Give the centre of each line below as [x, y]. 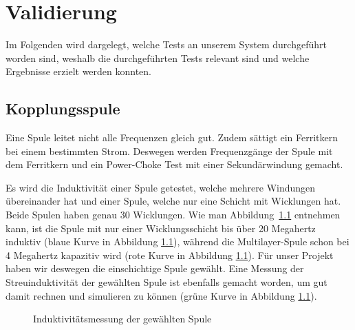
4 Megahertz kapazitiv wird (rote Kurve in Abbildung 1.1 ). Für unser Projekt [170, 255]
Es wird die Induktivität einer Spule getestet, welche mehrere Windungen [161, 187]
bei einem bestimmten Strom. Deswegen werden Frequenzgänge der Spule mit [169, 151]
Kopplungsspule [63, 109]
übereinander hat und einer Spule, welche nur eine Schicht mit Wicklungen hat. [173, 201]
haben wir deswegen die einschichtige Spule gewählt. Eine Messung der [155, 268]
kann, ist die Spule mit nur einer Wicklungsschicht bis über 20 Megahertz [161, 228]
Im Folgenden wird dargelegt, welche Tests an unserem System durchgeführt [166, 44]
